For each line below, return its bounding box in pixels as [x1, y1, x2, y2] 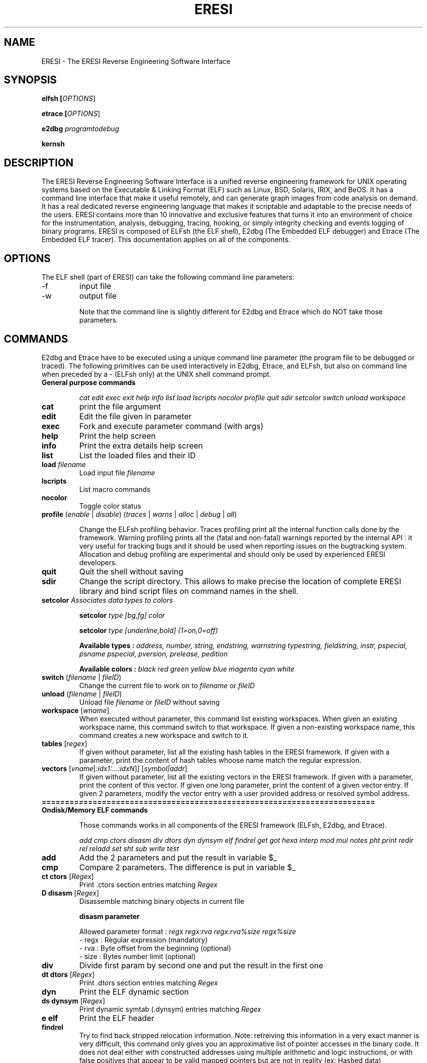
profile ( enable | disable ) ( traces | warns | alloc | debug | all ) [41, 510, 237, 518]
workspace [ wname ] [41, 706, 110, 715]
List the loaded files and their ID [79, 450, 196, 460]
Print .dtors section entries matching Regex [79, 978, 218, 987]
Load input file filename [79, 468, 155, 477]
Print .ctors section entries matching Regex [79, 880, 218, 889]
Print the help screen [79, 430, 156, 441]
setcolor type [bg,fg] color [79, 611, 165, 619]
